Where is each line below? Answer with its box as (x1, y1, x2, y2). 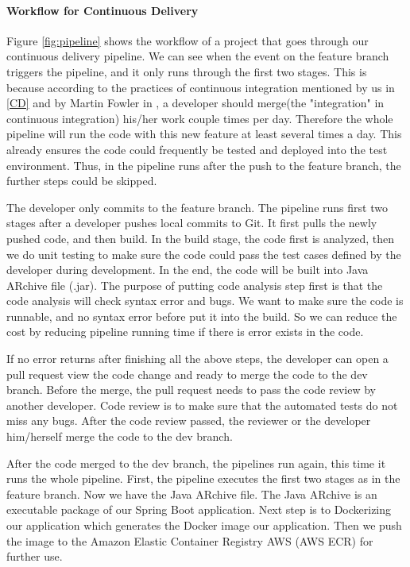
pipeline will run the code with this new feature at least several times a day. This (6, 125, 402, 142)
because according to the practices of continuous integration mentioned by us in (6, 79, 395, 95)
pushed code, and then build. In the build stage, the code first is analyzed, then (6, 229, 395, 246)
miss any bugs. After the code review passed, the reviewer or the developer (6, 412, 371, 429)
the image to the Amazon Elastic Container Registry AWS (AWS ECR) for (6, 532, 373, 549)
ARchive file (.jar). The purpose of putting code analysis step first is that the (6, 276, 383, 293)
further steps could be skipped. (6, 172, 157, 189)
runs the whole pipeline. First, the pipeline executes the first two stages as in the (6, 470, 400, 487)
